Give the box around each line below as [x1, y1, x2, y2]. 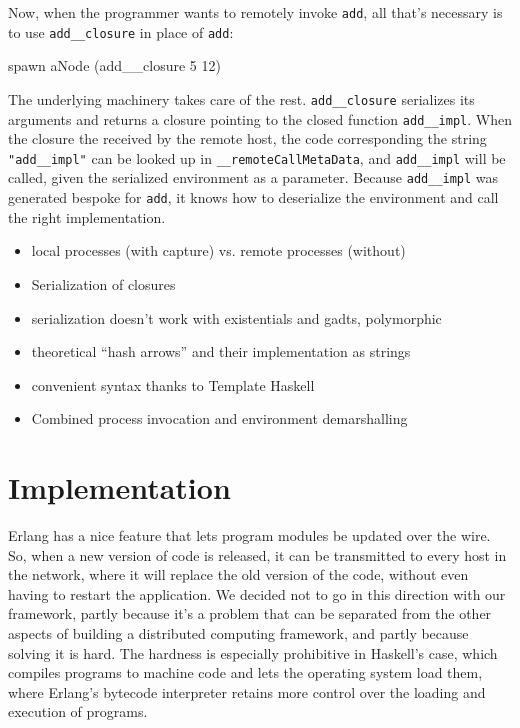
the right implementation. [8, 206, 166, 227]
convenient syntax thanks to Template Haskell [31, 374, 315, 395]
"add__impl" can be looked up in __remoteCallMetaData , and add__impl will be [8, 147, 506, 168]
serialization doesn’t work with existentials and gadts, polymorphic [31, 307, 442, 328]
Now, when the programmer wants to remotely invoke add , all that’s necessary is [8, 2, 503, 22]
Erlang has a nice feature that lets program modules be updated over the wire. [8, 525, 491, 546]
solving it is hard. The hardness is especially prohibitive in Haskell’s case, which [8, 642, 498, 663]
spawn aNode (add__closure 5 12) [8, 55, 221, 76]
